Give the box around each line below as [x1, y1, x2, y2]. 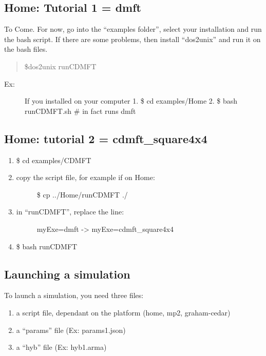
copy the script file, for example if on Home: [16, 172, 155, 183]
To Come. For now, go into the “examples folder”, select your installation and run [4, 24, 262, 34]
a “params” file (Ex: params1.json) [16, 324, 126, 335]
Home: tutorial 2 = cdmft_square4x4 [4, 130, 207, 146]
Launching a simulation [4, 266, 130, 282]
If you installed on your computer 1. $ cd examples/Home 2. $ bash [25, 95, 238, 106]
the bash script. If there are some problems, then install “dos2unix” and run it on [4, 33, 261, 44]
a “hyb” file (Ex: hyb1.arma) [16, 342, 107, 352]
